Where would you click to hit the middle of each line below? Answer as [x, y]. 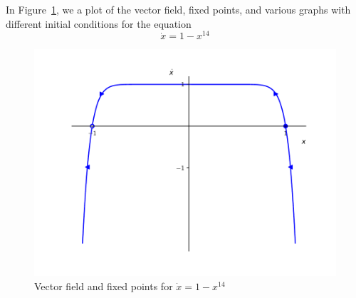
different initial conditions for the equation [99, 23]
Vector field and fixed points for [104, 286]
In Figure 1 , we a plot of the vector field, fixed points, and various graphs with [178, 9]
